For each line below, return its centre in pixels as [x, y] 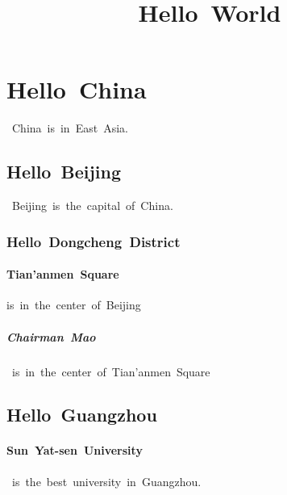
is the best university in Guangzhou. [106, 481]
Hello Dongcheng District [94, 241]
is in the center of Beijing [74, 305]
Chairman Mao [51, 336]
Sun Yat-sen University [75, 450]
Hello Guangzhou [82, 415]
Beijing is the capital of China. [92, 206]
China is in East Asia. [70, 128]
